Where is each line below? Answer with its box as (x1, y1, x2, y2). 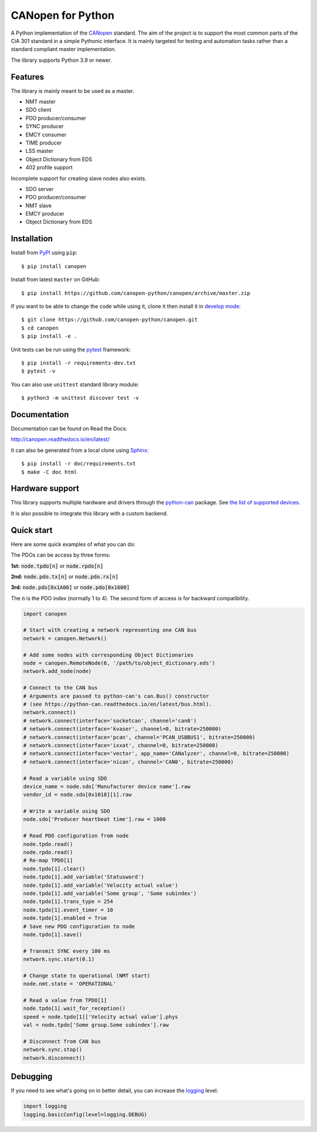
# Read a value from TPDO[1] (23, 997, 107, 1004)
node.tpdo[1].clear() (23, 865, 86, 872)
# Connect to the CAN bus (23, 685, 98, 691)
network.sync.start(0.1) (23, 956, 95, 963)
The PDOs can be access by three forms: (11, 551, 111, 558)
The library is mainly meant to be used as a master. (11, 87, 134, 94)
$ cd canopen (21, 324, 59, 331)
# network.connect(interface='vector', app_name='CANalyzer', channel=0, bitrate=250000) (23, 750, 290, 757)
